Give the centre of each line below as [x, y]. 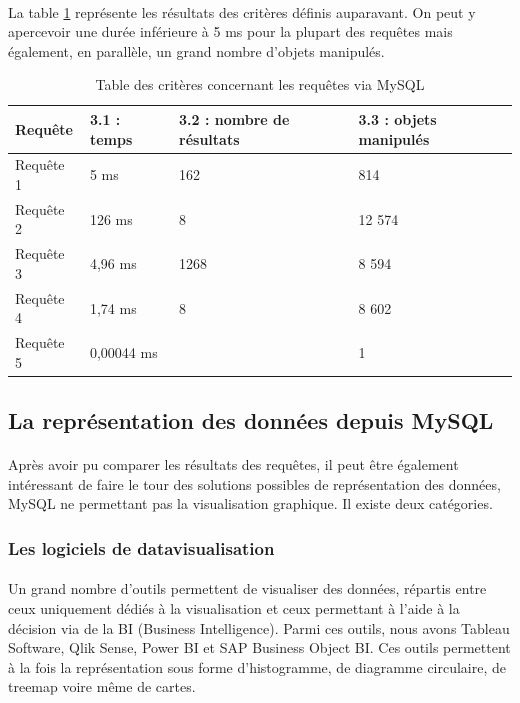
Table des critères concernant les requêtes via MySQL [260, 84]
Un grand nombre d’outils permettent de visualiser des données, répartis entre [247, 588]
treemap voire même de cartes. [102, 686]
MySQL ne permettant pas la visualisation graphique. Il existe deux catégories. [250, 503]
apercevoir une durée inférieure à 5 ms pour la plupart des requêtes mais [230, 31]
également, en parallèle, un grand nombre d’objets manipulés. [196, 50]
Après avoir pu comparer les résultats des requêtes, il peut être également [233, 464]
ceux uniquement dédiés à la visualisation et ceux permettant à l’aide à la [234, 608]
